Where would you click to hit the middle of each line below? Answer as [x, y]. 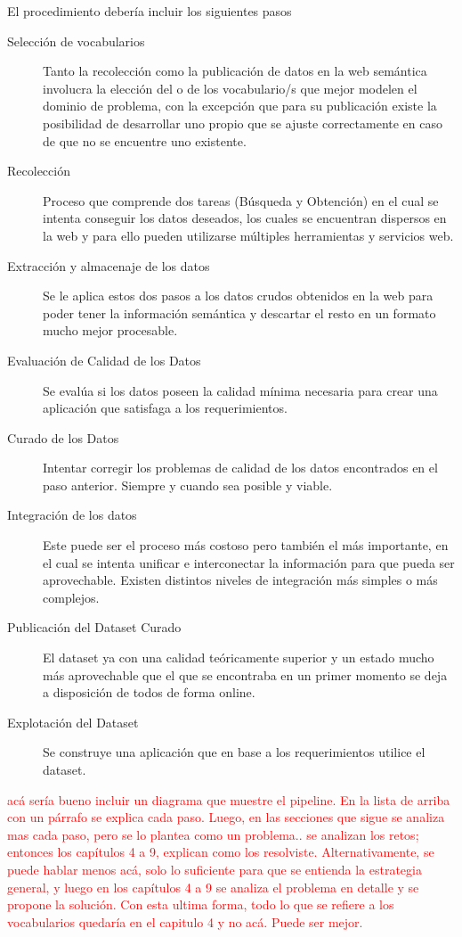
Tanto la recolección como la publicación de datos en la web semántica [235, 71]
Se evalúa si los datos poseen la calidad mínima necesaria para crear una [240, 390]
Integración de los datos [72, 515]
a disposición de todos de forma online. [149, 692]
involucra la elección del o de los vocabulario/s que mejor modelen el [230, 88]
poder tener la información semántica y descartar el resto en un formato [239, 312]
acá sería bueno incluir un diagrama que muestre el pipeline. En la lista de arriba [229, 799]
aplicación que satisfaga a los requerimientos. [165, 408]
